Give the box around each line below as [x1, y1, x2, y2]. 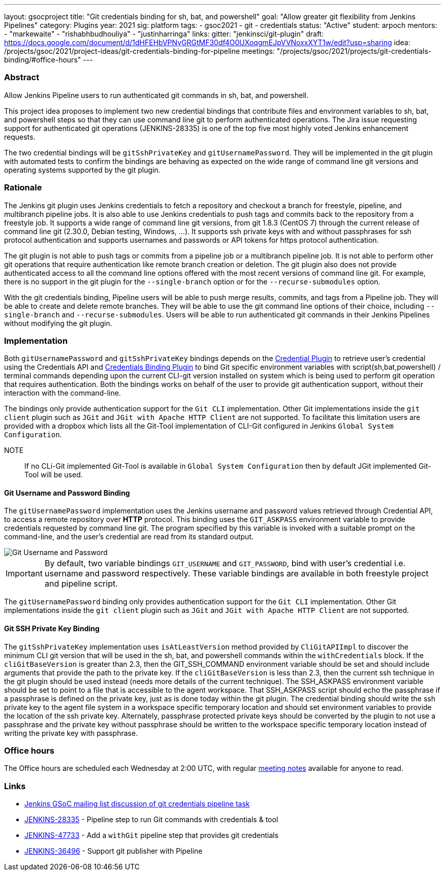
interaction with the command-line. [4, 388, 121, 398]
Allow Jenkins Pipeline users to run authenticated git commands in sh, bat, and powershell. [4, 90, 309, 100]
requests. [4, 132, 36, 141]
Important [6, 568, 43, 579]
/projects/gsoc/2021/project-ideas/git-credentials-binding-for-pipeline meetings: [4, 47, 275, 55]
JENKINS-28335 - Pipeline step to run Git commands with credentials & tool [24, 815, 278, 824]
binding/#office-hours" [4, 55, 81, 64]
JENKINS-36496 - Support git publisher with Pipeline [24, 847, 203, 856]
